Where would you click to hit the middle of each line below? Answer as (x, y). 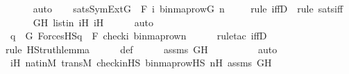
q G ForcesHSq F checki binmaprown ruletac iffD (138, 36)
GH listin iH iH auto (93, 22)
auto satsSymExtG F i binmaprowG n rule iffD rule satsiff (188, 8)
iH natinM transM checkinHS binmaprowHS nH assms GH (141, 63)
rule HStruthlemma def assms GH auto (142, 49)
